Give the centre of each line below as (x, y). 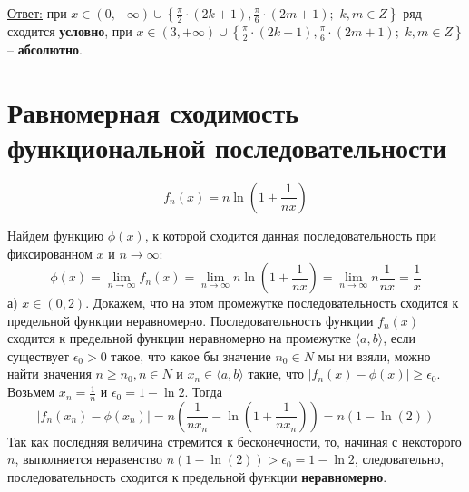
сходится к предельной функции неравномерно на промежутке (179, 338)
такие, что (276, 374)
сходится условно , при (70, 31)
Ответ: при (37, 13)
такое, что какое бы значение (191, 355)
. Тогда (203, 392)
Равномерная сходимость (153, 111)
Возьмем (31, 392)
